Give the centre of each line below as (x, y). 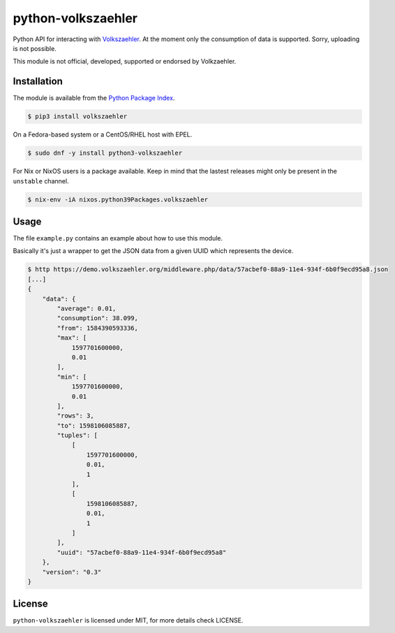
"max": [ (72, 338)
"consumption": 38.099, (98, 318)
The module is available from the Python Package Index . (94, 98)
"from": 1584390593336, (98, 328)
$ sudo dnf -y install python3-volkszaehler (105, 153)
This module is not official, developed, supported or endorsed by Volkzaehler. (125, 61)
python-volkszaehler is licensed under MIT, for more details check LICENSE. (128, 620)
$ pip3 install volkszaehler (77, 116)
